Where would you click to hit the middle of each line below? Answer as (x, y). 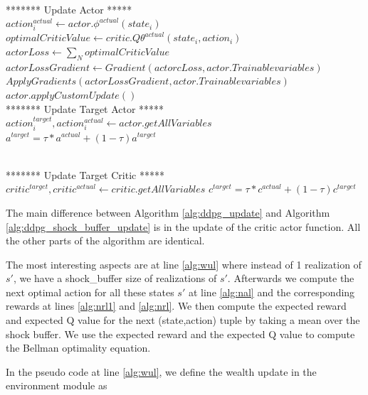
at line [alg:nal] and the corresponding (272, 292)
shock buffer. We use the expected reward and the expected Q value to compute (180, 334)
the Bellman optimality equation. (78, 348)
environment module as (57, 385)
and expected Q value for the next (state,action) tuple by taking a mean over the (183, 320)
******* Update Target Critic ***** (85, 174)
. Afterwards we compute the (291, 278)
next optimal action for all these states (90, 292)
